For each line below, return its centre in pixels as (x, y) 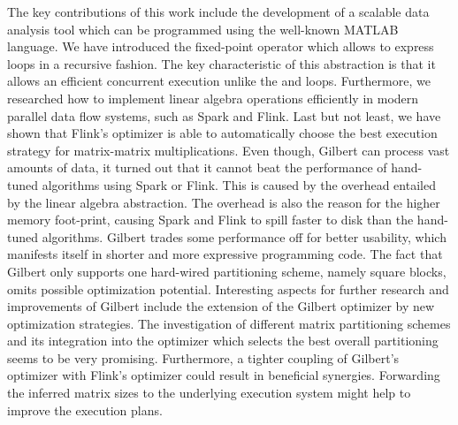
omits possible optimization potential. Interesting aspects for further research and (228, 288)
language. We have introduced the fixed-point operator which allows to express (221, 46)
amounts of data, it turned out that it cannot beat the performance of (197, 167)
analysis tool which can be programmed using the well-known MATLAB (203, 29)
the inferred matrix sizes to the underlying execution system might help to (209, 393)
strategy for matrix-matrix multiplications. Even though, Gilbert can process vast (229, 150)
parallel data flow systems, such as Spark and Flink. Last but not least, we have (224, 115)
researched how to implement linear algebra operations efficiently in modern (213, 98)
